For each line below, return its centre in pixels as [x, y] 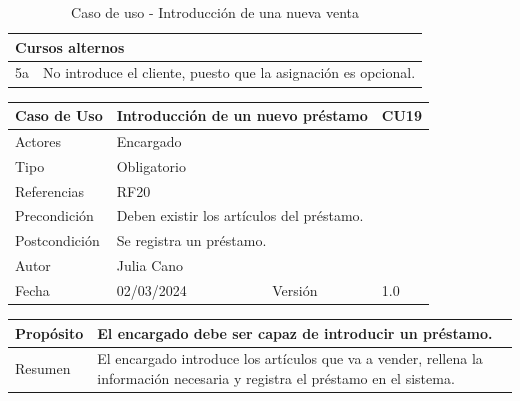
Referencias [50, 190]
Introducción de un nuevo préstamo [242, 115]
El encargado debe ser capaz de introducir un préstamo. [295, 332]
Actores [38, 140]
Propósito [49, 332]
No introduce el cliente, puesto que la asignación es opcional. [229, 72]
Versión [295, 289]
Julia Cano [150, 265]
